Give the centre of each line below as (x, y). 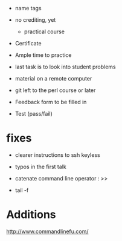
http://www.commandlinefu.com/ (47, 231)
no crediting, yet (35, 20)
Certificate (28, 43)
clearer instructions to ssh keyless (58, 155)
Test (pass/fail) (34, 114)
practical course (44, 31)
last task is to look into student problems (65, 67)
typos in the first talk (40, 167)
